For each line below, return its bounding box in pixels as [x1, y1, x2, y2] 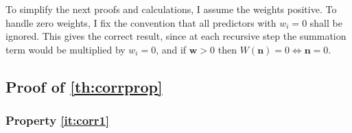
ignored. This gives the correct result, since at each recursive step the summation [5, 29, 347, 43]
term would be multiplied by [5, 42, 126, 56]
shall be [309, 15, 342, 29]
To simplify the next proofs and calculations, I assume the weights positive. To [5, 2, 337, 16]
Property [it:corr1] [5, 112, 110, 129]
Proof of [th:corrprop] [5, 75, 163, 97]
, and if [156, 42, 187, 56]
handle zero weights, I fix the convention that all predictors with [5, 15, 277, 29]
